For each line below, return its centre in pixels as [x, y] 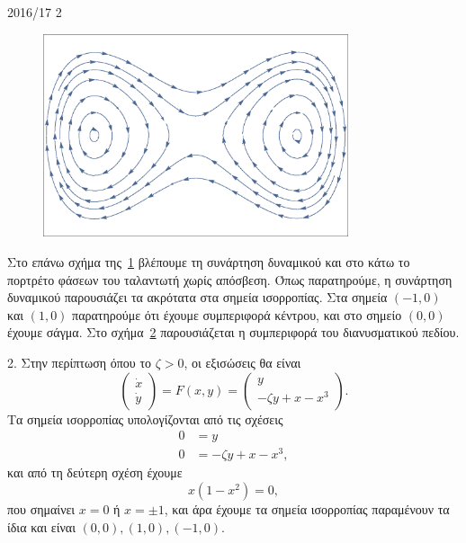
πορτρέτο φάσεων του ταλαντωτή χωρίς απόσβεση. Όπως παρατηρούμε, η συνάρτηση [230, 279]
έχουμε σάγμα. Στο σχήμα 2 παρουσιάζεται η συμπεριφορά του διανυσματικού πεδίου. [233, 332]
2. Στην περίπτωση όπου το [80, 363]
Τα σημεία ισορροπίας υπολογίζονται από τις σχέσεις [145, 418]
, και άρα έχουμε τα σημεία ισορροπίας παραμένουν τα [307, 508]
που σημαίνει [41, 508]
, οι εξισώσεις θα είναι [242, 363]
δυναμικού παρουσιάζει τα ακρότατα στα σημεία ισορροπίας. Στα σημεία [197, 297]
